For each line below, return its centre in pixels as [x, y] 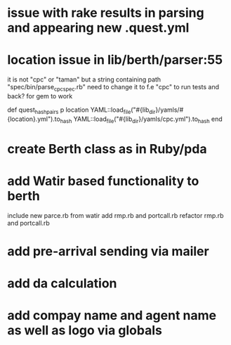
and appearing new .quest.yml [98, 28]
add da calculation [62, 284]
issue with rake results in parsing [106, 13]
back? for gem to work [40, 96]
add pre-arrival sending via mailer [108, 251]
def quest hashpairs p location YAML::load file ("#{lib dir [81, 110]
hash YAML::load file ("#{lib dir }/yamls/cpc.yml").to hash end [141, 119]
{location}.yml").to [34, 119]
